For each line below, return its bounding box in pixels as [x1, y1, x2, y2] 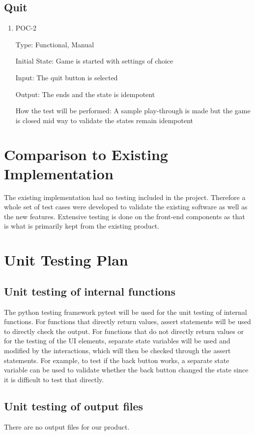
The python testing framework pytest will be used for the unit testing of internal [4, 306, 247, 317]
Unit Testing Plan [4, 250, 128, 270]
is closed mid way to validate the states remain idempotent [15, 115, 193, 125]
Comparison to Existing [4, 144, 168, 164]
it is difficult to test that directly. [4, 374, 104, 384]
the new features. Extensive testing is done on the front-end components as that [4, 211, 245, 221]
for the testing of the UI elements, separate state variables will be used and [4, 335, 230, 346]
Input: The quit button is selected [15, 72, 118, 82]
